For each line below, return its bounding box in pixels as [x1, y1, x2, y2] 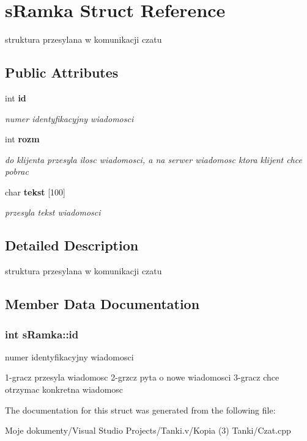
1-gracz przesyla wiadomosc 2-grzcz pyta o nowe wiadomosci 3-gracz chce [5, 371, 279, 384]
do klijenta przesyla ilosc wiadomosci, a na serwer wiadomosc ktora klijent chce [5, 153, 302, 166]
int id [5, 91, 26, 104]
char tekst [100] [5, 185, 65, 198]
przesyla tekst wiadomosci [5, 206, 101, 219]
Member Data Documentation [5, 294, 200, 313]
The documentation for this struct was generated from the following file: [5, 403, 276, 416]
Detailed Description [5, 236, 139, 255]
